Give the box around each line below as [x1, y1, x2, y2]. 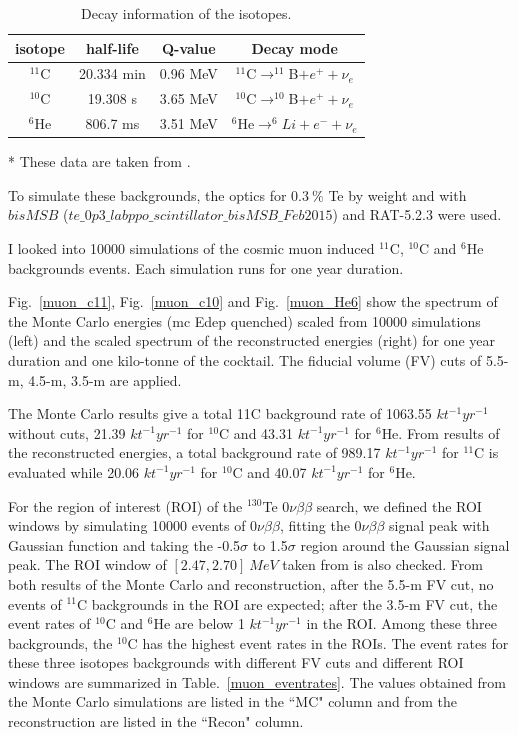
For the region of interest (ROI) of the [8, 495, 243, 516]
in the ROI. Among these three [306, 613, 497, 634]
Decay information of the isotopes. [81, 3, 292, 23]
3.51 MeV [159, 113, 218, 134]
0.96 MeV [159, 63, 218, 84]
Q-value [161, 37, 216, 58]
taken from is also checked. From [282, 554, 483, 575]
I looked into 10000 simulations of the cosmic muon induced [8, 238, 375, 258]
